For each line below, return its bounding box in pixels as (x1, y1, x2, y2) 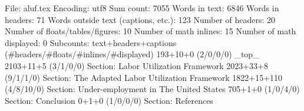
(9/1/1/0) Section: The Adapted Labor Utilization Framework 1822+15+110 (5, 71, 283, 83)
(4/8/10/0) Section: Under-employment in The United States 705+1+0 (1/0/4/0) (5, 83, 300, 95)
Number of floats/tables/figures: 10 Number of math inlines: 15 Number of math (5, 25, 296, 37)
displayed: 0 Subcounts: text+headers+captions (5, 36, 177, 48)
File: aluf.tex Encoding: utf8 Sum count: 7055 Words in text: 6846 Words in (5, 2, 279, 14)
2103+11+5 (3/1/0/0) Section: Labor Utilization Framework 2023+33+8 (5, 59, 268, 71)
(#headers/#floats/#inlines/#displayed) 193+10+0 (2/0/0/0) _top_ (5, 48, 259, 60)
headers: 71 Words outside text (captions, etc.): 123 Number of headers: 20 (5, 13, 276, 25)
